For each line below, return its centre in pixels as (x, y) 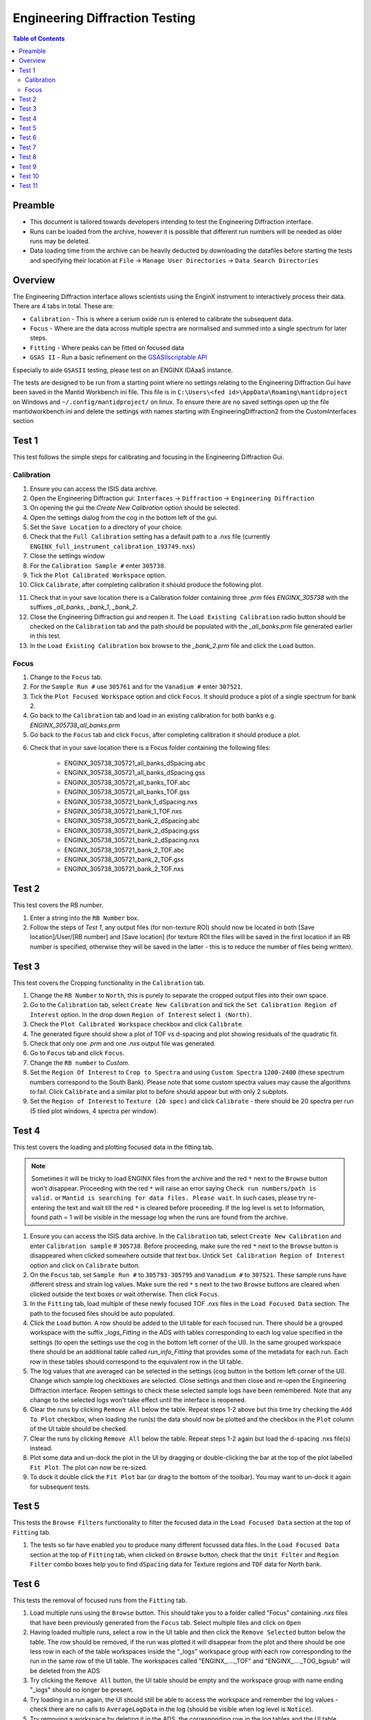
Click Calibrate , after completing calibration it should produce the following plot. (147, 585)
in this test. (45, 636)
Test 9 (28, 166)
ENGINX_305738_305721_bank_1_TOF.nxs (123, 811)
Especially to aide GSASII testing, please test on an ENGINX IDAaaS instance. (123, 370)
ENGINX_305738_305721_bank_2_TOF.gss (124, 859)
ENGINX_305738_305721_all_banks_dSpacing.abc (135, 763)
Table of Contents (39, 39)
